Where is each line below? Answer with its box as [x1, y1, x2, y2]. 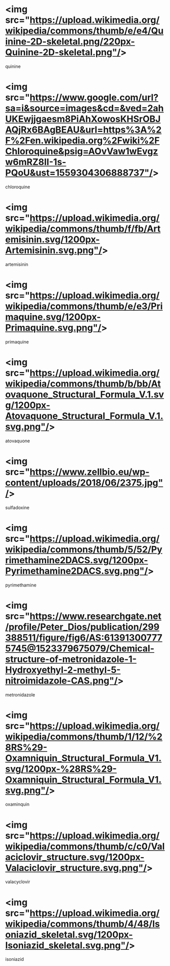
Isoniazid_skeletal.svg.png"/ [5, 940, 130, 951]
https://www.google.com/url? [29, 92, 159, 103]
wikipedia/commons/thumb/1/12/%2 [5, 731, 163, 742]
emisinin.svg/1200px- [5, 234, 100, 245]
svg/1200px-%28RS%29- [5, 763, 117, 775]
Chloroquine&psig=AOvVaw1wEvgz [5, 146, 158, 157]
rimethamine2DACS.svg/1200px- [5, 554, 148, 566]
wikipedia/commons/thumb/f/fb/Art [5, 223, 161, 235]
